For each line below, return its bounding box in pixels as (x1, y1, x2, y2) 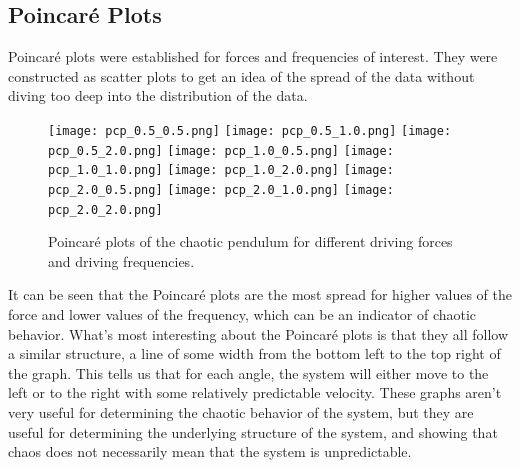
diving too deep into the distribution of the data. (8, 85, 308, 106)
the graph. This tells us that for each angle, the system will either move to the (8, 362, 489, 383)
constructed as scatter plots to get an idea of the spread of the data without (8, 65, 475, 86)
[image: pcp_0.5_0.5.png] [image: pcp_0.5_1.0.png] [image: (48, 123, 452, 138)
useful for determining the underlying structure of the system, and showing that (8, 421, 498, 442)
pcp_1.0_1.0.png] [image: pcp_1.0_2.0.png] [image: (48, 163, 394, 178)
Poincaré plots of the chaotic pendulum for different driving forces (48, 231, 453, 252)
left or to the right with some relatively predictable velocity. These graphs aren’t (8, 382, 502, 403)
